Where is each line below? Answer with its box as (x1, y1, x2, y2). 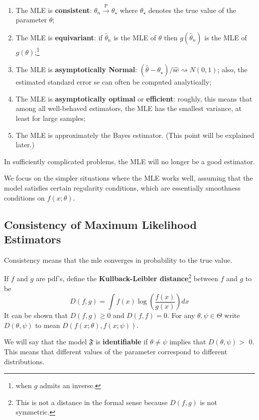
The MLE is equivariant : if (15, 32, 103, 42)
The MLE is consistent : (15, 4, 92, 15)
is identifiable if (96, 336, 148, 347)
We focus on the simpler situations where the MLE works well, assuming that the (4, 173, 253, 183)
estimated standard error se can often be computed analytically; (15, 77, 212, 87)
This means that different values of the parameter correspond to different (4, 346, 228, 356)
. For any (167, 310, 195, 320)
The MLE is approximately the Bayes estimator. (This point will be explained (15, 129, 255, 140)
